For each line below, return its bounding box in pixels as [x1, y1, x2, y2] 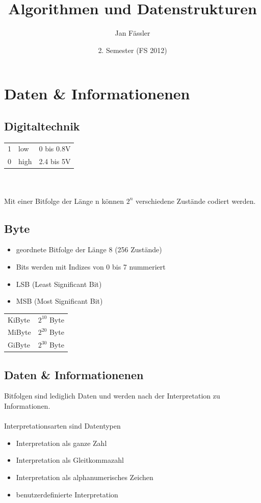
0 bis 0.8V [39, 143, 71, 154]
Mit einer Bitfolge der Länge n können [4, 195, 124, 206]
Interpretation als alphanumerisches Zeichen [16, 472, 153, 483]
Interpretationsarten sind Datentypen [4, 420, 121, 431]
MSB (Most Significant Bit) [16, 296, 103, 306]
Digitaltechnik [4, 118, 80, 134]
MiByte [8, 327, 31, 337]
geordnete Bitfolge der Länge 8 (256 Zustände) [16, 244, 162, 255]
